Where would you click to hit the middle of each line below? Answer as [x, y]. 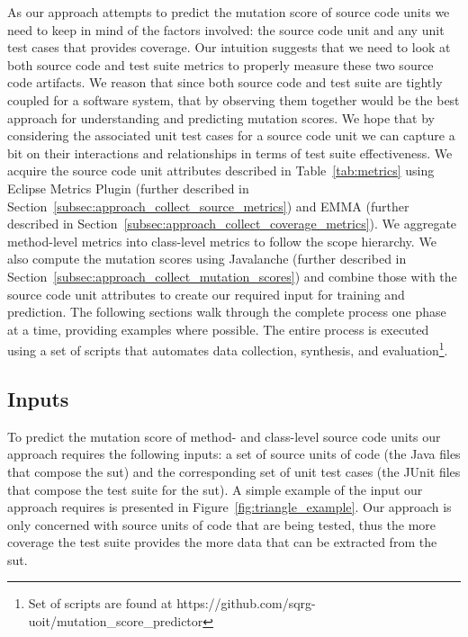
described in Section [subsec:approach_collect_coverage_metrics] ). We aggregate [232, 224]
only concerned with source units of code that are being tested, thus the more [222, 524]
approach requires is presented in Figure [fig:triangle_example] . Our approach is [229, 507]
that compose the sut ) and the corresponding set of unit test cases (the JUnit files [234, 471]
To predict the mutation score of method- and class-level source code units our [224, 436]
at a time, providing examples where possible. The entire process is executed [218, 329]
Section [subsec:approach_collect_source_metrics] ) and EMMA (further [208, 206]
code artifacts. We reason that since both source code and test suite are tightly [225, 82]
